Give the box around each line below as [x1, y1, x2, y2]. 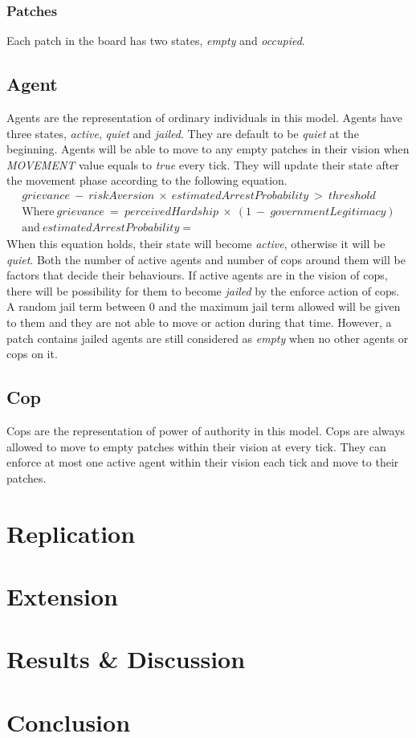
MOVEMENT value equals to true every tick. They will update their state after [6, 156, 399, 173]
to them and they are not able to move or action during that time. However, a [6, 314, 392, 331]
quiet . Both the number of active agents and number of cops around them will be [6, 251, 406, 267]
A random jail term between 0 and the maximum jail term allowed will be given [6, 298, 401, 315]
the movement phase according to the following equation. [6, 172, 288, 189]
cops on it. [6, 345, 58, 362]
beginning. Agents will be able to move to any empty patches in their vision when [6, 141, 410, 157]
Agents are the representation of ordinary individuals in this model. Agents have [6, 109, 402, 126]
